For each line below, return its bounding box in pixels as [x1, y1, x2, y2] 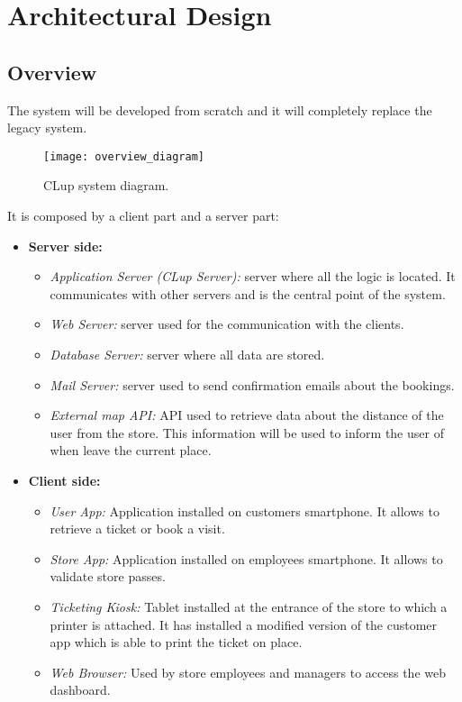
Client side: [28, 470, 101, 489]
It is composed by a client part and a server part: [7, 206, 279, 225]
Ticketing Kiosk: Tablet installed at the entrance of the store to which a [50, 597, 448, 615]
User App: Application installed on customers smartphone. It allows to [50, 501, 439, 520]
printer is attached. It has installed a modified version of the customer [50, 615, 438, 634]
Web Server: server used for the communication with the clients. [50, 315, 404, 333]
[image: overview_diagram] [43, 150, 204, 163]
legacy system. [7, 118, 87, 137]
